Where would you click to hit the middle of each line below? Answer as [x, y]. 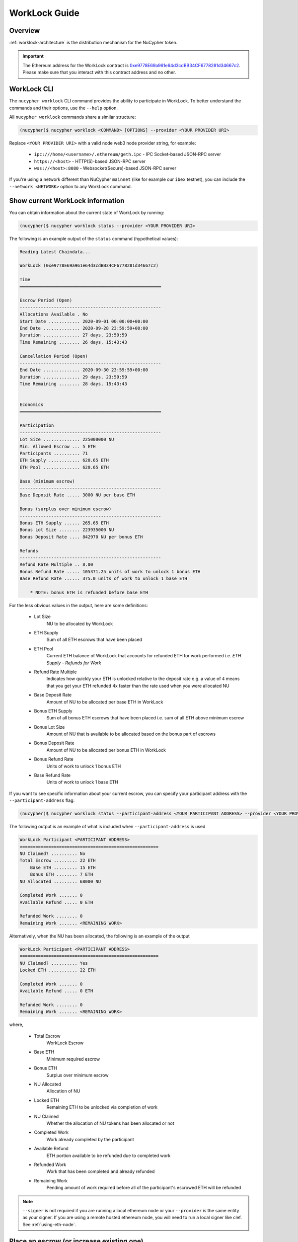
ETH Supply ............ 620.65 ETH [64, 460]
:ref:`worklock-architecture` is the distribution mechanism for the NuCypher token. [93, 43]
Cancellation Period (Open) [54, 356]
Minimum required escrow [73, 1059]
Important [33, 56]
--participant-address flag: [42, 800]
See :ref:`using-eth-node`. [49, 1224]
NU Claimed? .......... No [52, 854]
